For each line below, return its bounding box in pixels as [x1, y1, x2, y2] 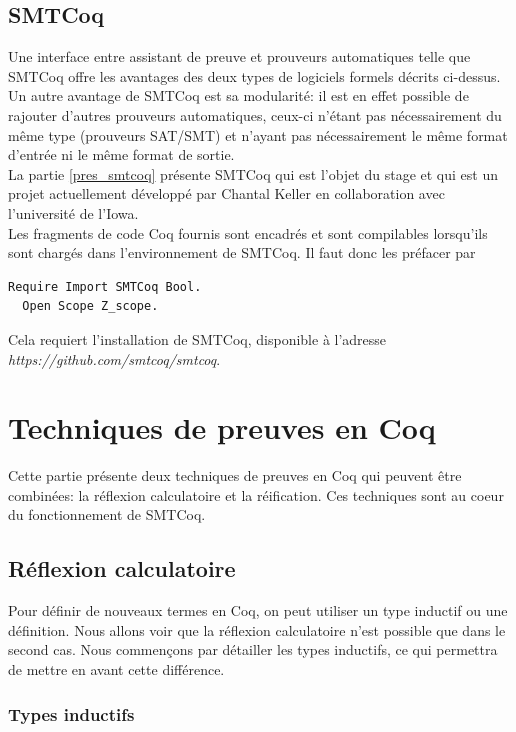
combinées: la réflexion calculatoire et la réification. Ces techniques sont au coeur [8, 484, 504, 505]
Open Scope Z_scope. [22, 299, 159, 314]
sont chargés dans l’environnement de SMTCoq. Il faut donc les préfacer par [8, 242, 476, 263]
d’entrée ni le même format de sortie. [8, 144, 235, 165]
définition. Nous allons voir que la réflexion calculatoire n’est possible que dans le [8, 619, 506, 640]
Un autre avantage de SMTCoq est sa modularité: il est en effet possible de [8, 85, 469, 106]
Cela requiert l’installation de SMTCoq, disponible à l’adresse [8, 328, 387, 349]
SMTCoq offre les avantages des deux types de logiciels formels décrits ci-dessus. [8, 65, 501, 86]
